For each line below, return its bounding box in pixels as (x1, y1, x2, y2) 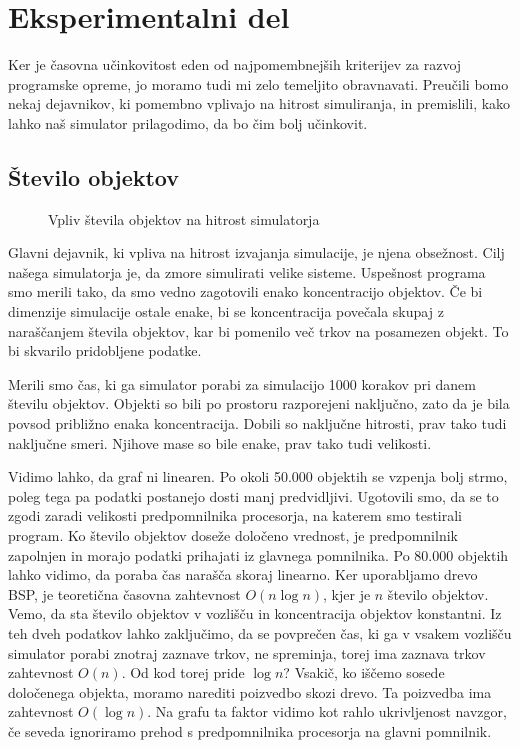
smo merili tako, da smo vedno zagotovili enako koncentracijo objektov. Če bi (8, 281, 483, 302)
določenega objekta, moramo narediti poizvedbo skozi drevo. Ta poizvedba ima (8, 681, 492, 702)
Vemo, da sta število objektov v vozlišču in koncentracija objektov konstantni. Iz (8, 603, 502, 624)
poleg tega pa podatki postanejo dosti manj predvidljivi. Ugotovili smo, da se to (8, 485, 499, 506)
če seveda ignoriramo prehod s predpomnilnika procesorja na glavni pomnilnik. (8, 720, 492, 741)
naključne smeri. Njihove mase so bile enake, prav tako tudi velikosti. (8, 432, 432, 453)
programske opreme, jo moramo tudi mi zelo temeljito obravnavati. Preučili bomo (8, 73, 509, 94)
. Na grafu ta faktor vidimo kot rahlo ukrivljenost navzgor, (147, 701, 507, 722)
